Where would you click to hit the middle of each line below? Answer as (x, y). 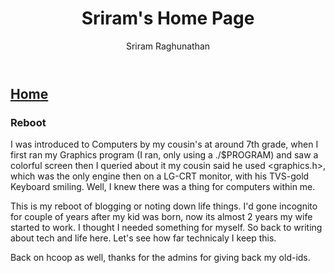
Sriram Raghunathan (168, 46)
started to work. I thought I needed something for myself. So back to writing (166, 228)
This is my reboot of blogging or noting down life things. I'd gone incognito (164, 206)
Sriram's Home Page (168, 18)
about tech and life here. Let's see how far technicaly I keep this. (143, 238)
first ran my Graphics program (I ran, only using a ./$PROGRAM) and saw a (164, 155)
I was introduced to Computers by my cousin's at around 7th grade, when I (164, 144)
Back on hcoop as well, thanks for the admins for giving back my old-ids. (160, 258)
